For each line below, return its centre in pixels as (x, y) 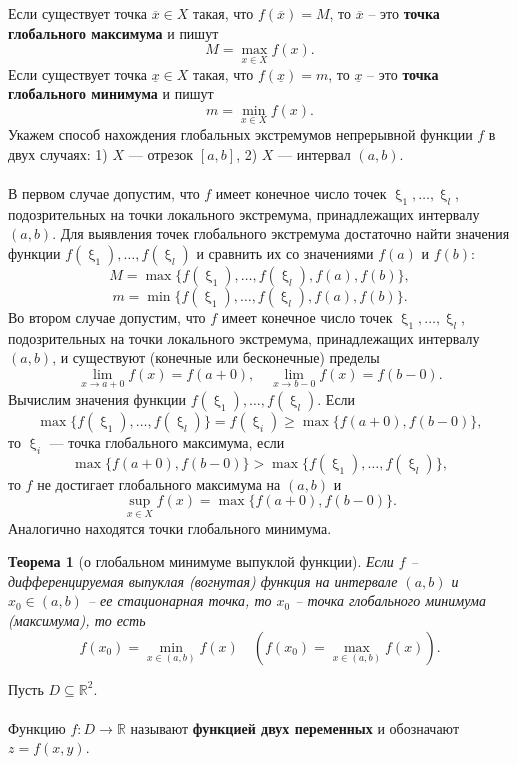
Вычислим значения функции (97, 398)
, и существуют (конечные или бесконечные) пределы (216, 357)
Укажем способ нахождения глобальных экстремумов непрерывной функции (240, 134)
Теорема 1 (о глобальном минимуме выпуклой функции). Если (201, 561)
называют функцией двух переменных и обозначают (294, 727)
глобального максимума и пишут (113, 32)
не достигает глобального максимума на (159, 483)
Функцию (37, 727)
